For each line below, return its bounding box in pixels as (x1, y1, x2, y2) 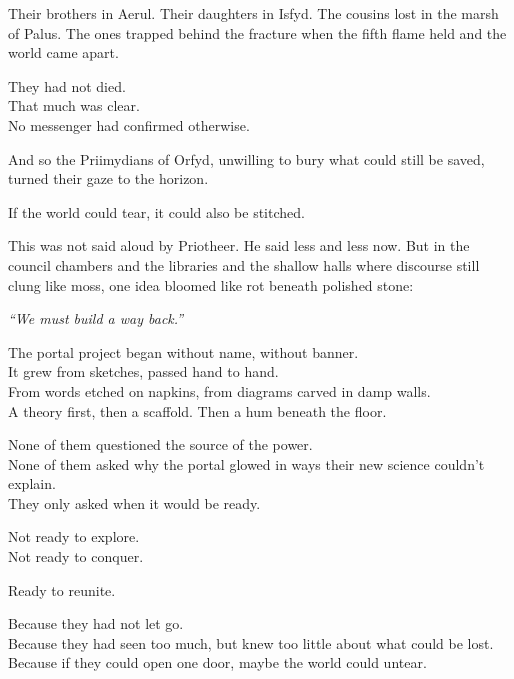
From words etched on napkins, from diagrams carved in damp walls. (8, 380, 431, 401)
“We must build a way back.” (8, 308, 184, 329)
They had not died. (8, 75, 126, 96)
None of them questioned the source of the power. (8, 434, 313, 455)
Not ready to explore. (8, 526, 140, 547)
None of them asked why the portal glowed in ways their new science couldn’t (8, 453, 485, 474)
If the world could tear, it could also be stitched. (8, 201, 305, 222)
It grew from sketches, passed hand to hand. (8, 361, 279, 382)
